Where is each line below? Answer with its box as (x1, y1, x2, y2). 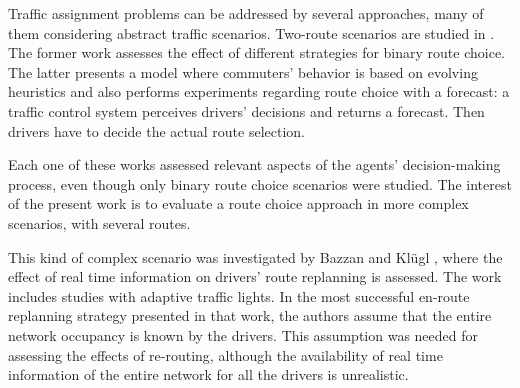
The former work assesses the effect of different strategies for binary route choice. (8, 42, 505, 63)
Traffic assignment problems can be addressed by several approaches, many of (8, 3, 484, 23)
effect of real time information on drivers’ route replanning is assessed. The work (8, 266, 502, 287)
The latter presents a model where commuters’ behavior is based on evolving (8, 61, 478, 82)
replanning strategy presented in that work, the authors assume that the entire (8, 305, 492, 326)
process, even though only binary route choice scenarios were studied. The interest (8, 173, 512, 194)
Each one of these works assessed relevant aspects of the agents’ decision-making (8, 154, 501, 175)
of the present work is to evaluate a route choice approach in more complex (8, 193, 469, 214)
